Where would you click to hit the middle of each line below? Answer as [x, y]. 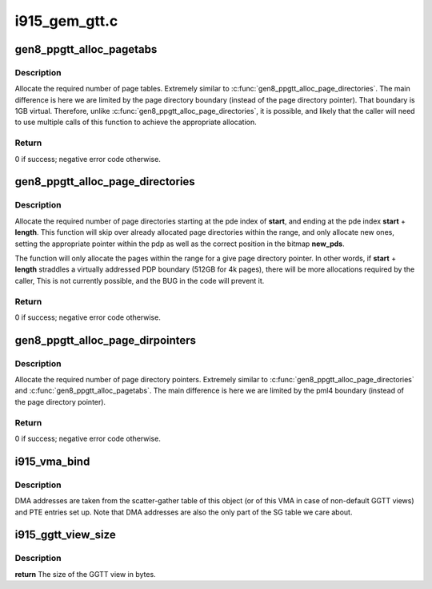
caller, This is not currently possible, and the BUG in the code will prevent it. [140, 280]
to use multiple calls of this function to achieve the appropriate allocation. [136, 122]
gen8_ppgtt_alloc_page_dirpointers [105, 340]
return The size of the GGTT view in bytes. [85, 574]
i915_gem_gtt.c [66, 21]
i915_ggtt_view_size [65, 535]
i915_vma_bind [52, 461]
